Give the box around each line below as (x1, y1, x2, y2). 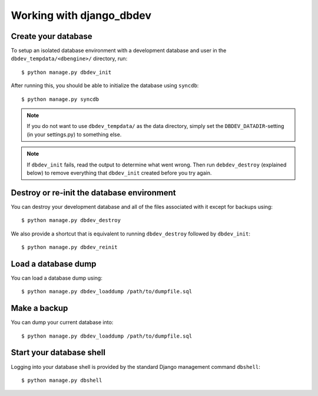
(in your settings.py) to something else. (26, 130, 122, 138)
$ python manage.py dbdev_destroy (21, 217, 121, 224)
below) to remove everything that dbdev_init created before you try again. (26, 169, 212, 176)
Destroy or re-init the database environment (11, 188, 176, 198)
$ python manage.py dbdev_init (21, 68, 112, 76)
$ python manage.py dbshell (21, 377, 102, 384)
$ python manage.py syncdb (21, 96, 100, 103)
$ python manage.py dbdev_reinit (21, 244, 118, 251)
